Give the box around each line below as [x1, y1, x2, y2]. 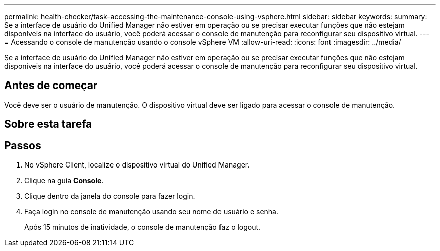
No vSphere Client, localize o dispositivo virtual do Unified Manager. [24, 160, 250, 170]
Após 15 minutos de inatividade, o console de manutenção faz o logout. [24, 223, 261, 232]
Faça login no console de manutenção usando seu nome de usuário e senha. [24, 207, 278, 216]
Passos [4, 139, 41, 152]
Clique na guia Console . [24, 176, 104, 185]
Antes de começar [4, 79, 98, 92]
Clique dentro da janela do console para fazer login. [24, 192, 195, 201]
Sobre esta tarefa [4, 118, 92, 131]
